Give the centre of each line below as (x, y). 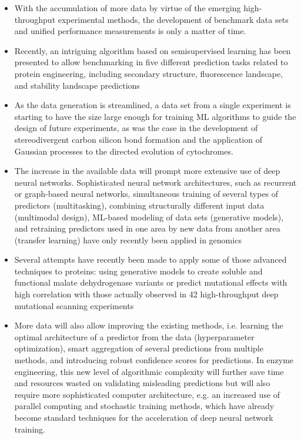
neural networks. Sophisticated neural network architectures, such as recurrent (155, 182)
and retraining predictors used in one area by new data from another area (147, 228)
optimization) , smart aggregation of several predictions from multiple (139, 348)
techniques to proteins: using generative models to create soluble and (138, 271)
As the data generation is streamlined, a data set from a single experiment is (153, 105)
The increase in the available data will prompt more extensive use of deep (147, 171)
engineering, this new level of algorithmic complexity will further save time (149, 371)
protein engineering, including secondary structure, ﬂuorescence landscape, (149, 73)
